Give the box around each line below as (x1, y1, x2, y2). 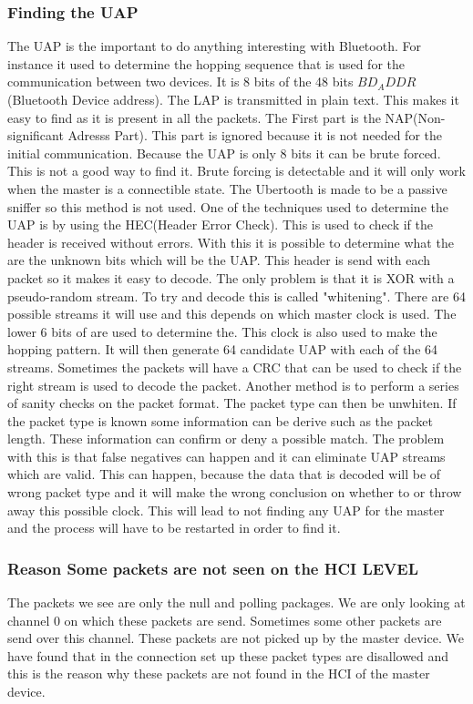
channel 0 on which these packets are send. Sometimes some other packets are (7, 610, 442, 629)
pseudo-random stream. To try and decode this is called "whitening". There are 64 (7, 286, 466, 305)
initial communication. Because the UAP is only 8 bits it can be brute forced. (7, 143, 441, 162)
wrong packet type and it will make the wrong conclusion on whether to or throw (7, 483, 462, 502)
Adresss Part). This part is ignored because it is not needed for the (67, 126, 442, 145)
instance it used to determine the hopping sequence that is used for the (7, 54, 406, 73)
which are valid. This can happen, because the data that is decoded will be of (7, 464, 441, 484)
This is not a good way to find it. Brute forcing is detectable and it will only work (7, 161, 466, 180)
